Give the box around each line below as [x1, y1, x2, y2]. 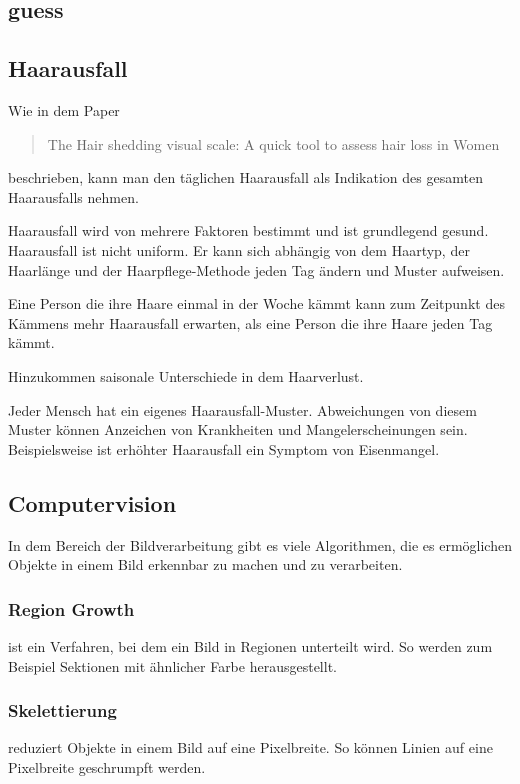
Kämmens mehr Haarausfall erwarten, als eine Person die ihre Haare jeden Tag [8, 312, 493, 333]
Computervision [8, 487, 177, 518]
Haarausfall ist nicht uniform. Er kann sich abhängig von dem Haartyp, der [8, 239, 470, 260]
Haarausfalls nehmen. [8, 186, 139, 207]
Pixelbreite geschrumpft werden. [8, 756, 206, 777]
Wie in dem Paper [8, 99, 120, 120]
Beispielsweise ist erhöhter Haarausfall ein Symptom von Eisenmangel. [8, 438, 440, 459]
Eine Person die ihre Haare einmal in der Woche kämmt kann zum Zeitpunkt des [8, 293, 505, 314]
